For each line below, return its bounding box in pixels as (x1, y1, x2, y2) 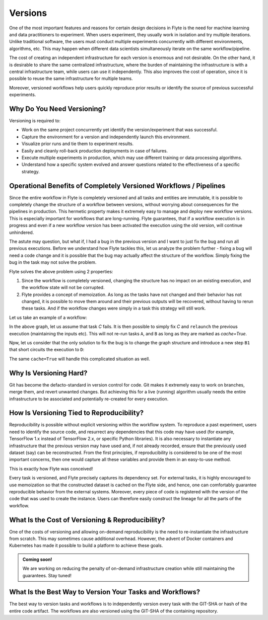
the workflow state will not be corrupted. (21, 285, 105, 291)
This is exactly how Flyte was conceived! (9, 465, 93, 471)
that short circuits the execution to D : (9, 347, 84, 353)
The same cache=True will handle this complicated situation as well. (9, 356, 150, 362)
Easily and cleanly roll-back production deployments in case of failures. (21, 148, 168, 154)
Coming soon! (22, 556, 52, 562)
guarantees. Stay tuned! (22, 572, 72, 578)
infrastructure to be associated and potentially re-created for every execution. (9, 395, 169, 402)
